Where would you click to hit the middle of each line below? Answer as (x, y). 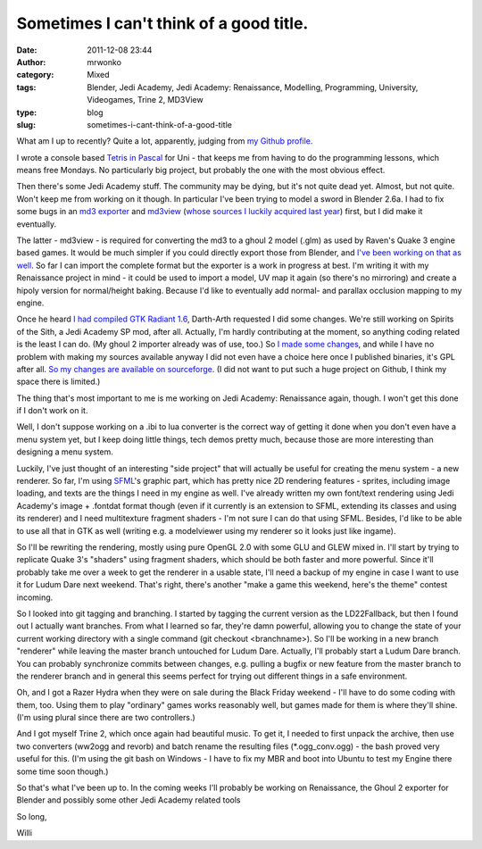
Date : (27, 50)
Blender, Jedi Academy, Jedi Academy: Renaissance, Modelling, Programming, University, (253, 87)
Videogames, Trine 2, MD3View (145, 100)
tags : (26, 87)
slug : (26, 124)
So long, (32, 816)
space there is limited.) (58, 382)
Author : (31, 62)
